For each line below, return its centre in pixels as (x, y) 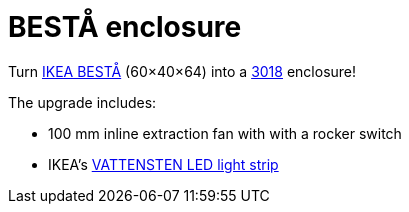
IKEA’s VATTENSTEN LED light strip (163, 164)
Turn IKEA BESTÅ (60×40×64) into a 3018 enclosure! (182, 71)
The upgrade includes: (82, 102)
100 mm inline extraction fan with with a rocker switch (225, 133)
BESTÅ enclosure (125, 27)
